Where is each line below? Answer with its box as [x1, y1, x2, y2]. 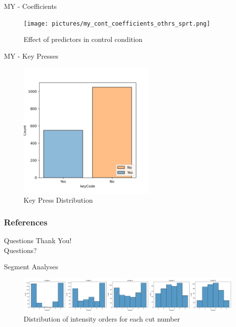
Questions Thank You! [4, 235, 72, 246]
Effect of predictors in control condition [24, 34, 143, 44]
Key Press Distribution [24, 195, 93, 205]
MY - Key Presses [4, 50, 59, 61]
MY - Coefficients [4, 1, 57, 11]
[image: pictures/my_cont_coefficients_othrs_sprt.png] [24, 20, 210, 27]
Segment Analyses [4, 261, 59, 272]
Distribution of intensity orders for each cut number [24, 314, 180, 324]
